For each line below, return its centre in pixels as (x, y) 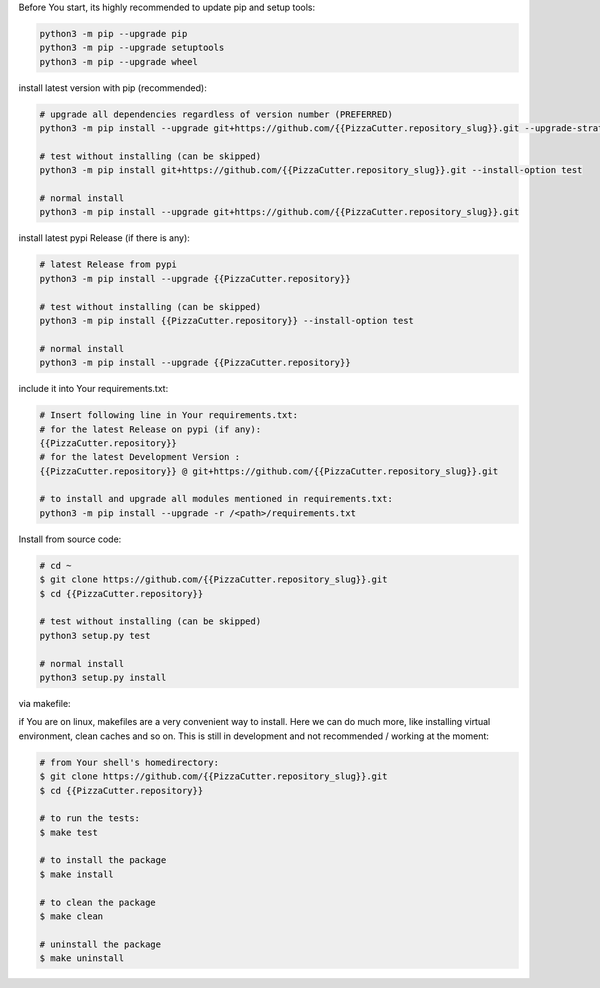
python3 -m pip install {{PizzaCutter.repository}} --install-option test (227, 320)
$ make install (76, 874)
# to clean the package (98, 902)
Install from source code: (70, 539)
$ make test (69, 832)
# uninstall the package (100, 944)
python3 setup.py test (95, 635)
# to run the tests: (89, 818)
